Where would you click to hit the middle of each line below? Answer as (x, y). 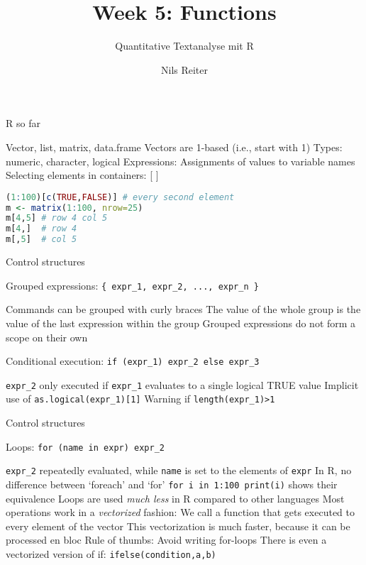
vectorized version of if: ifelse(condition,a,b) (111, 554)
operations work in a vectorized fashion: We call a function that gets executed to (180, 512)
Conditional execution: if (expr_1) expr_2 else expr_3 (133, 361)
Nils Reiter (184, 69)
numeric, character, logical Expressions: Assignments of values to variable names (181, 161)
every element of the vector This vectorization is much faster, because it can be (178, 526)
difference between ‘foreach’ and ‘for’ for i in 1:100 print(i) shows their (172, 484)
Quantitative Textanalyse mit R (184, 46)
